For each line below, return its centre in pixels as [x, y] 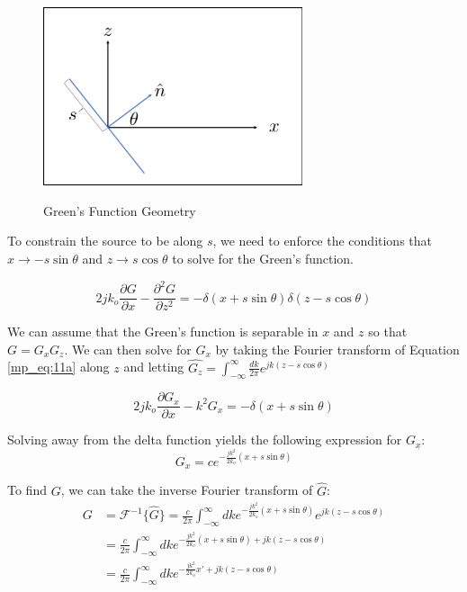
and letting [154, 367]
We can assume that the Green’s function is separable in [163, 332]
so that [388, 332]
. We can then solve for [128, 349]
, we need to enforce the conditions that [323, 241]
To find [27, 490]
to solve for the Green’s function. [263, 259]
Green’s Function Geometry [120, 210]
